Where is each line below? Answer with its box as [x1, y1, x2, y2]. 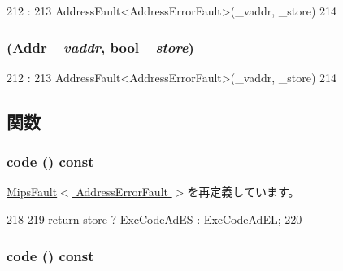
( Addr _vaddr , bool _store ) [7, 37, 194, 57]
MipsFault [7, 183, 58, 200]
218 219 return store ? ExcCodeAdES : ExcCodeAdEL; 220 [7, 211, 302, 227]
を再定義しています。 [187, 183, 300, 200]
